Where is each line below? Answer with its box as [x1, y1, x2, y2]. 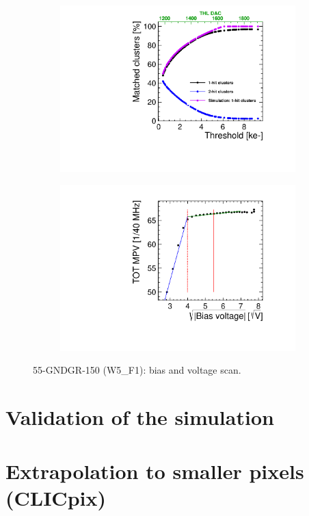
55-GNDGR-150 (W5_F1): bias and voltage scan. [33, 363, 241, 377]
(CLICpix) [5, 483, 106, 511]
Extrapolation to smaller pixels [5, 456, 304, 485]
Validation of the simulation [5, 403, 274, 431]
